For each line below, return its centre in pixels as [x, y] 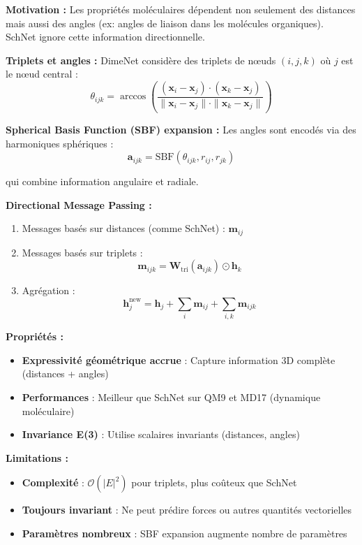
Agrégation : [48, 290]
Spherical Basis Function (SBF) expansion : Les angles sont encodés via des [181, 129]
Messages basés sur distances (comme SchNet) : [123, 228]
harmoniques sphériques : [60, 143]
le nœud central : [42, 74]
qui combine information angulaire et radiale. [102, 181]
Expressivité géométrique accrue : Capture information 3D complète [179, 359]
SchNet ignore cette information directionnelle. [105, 37]
